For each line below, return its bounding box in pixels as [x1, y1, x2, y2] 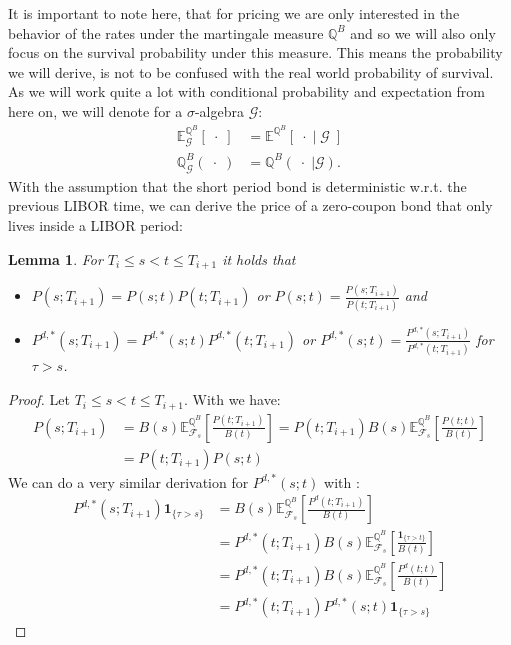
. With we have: [183, 389, 281, 410]
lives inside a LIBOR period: [8, 214, 183, 235]
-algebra [194, 100, 244, 121]
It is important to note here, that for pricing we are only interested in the [8, 3, 460, 23]
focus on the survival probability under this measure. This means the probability [8, 42, 503, 63]
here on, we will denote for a [8, 100, 183, 121]
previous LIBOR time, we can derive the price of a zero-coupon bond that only [8, 195, 493, 216]
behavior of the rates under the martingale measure [8, 22, 324, 43]
